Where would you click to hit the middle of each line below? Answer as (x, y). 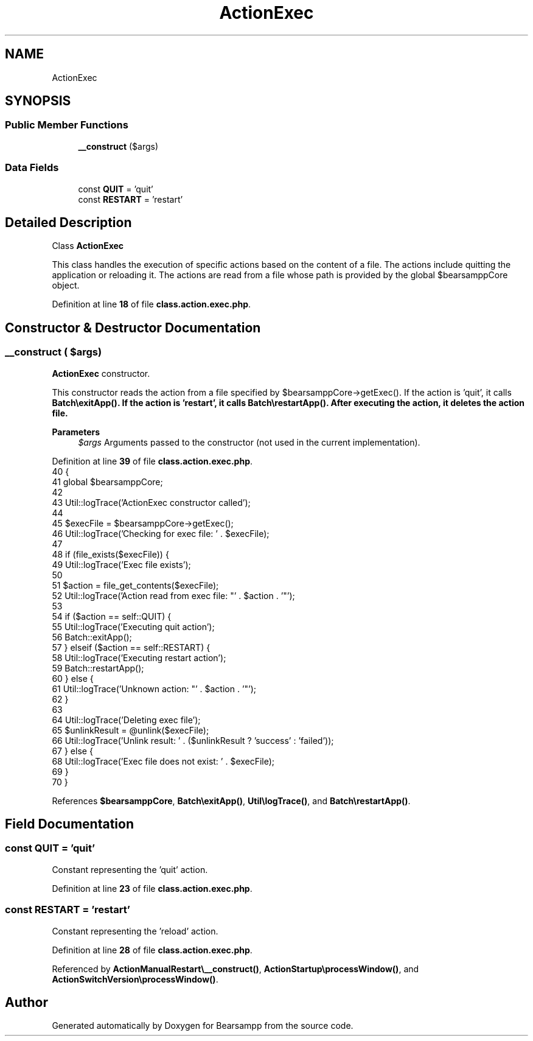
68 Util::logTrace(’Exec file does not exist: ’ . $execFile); (163, 761)
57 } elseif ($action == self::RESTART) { (131, 647)
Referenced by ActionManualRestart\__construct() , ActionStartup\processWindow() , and (235, 969)
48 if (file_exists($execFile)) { (110, 554)
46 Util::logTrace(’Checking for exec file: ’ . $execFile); (161, 533)
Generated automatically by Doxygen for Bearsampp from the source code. (203, 1026)
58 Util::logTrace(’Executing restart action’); (139, 657)
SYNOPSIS (38, 101)
